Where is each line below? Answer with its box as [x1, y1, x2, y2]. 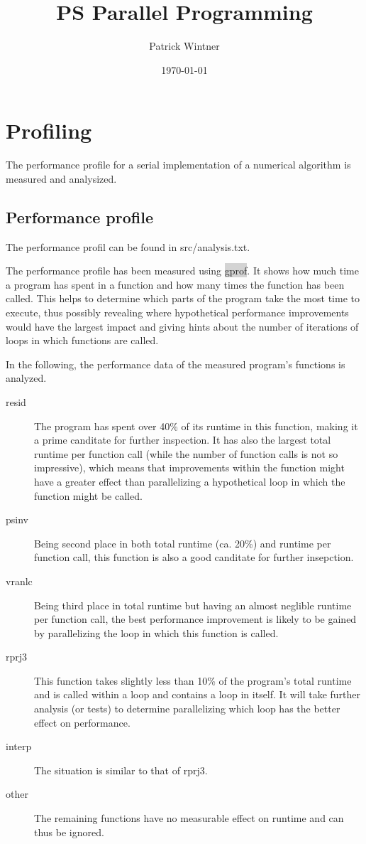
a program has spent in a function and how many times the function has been [6, 277, 345, 292]
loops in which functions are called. [6, 333, 159, 348]
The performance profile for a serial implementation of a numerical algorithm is [6, 157, 351, 172]
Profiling [6, 116, 92, 145]
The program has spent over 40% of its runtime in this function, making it [34, 418, 358, 433]
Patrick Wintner [149, 38, 220, 53]
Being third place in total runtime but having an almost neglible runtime [34, 597, 352, 612]
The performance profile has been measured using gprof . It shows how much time [6, 263, 359, 278]
